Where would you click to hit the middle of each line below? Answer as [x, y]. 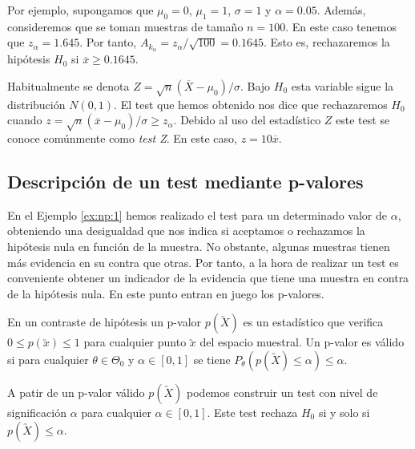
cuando [25, 120]
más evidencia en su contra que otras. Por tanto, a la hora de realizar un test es [203, 262]
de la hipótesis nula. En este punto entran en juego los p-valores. [166, 293]
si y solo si [344, 412]
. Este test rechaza [252, 412]
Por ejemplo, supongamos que [81, 10]
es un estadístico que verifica [313, 322]
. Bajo [255, 85]
